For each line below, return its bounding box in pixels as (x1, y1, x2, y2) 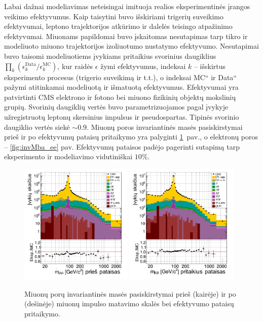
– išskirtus (194, 60, 226, 71)
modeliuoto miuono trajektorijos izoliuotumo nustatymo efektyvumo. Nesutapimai (4, 41, 259, 51)
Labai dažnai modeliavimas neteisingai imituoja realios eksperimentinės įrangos (4, 1, 250, 11)
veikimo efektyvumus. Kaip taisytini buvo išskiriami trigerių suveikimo (4, 11, 223, 21)
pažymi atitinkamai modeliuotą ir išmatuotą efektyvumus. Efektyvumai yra (4, 82, 239, 92)
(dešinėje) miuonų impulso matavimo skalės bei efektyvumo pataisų (24, 298, 234, 309)
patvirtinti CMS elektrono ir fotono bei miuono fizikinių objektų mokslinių (4, 91, 236, 102)
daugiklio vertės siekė (4, 121, 70, 132)
